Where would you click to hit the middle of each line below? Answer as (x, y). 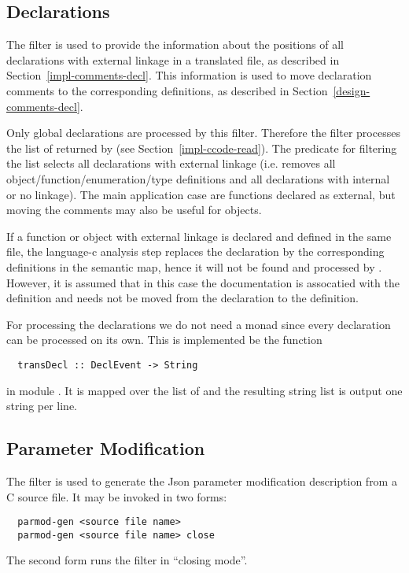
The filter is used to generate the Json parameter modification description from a (202, 481)
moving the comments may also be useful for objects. (134, 210)
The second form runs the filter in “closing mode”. (127, 560)
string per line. (42, 406)
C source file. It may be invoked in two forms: (117, 496)
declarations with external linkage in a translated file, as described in (173, 59)
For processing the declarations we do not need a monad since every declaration (199, 324)
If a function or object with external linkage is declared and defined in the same (199, 236)
